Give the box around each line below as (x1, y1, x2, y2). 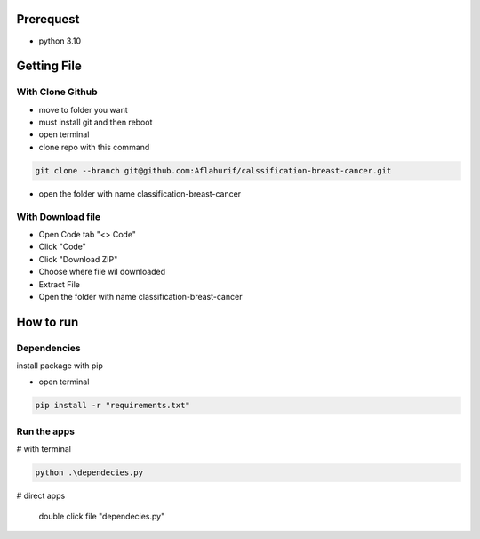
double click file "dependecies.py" (38, 511, 165, 521)
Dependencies (16, 342, 82, 354)
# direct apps (16, 490, 66, 502)
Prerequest (16, 12, 80, 27)
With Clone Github (16, 85, 98, 98)
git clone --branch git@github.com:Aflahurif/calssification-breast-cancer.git (35, 165, 392, 175)
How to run (16, 314, 79, 329)
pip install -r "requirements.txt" (35, 400, 190, 411)
